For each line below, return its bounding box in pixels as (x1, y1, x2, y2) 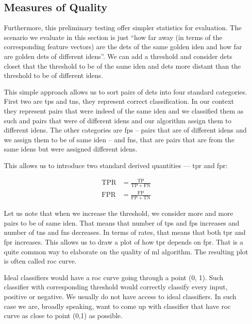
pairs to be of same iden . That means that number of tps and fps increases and (4, 217, 239, 228)
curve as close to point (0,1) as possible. (4, 310, 123, 321)
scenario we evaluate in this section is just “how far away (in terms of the (4, 32, 222, 42)
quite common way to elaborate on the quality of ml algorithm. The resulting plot (4, 246, 249, 256)
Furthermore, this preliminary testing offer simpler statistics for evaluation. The (4, 22, 242, 33)
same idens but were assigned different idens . (4, 144, 137, 154)
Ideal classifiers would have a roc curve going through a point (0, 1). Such (4, 272, 223, 282)
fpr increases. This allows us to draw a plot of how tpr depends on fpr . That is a (4, 237, 243, 247)
